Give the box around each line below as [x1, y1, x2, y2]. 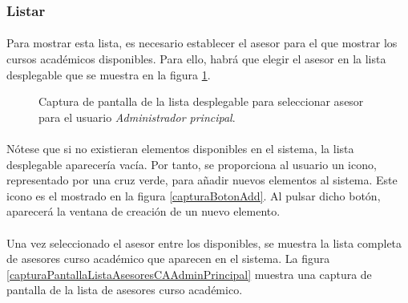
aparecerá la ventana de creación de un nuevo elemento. [6, 203, 281, 220]
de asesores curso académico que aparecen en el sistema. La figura [6, 250, 330, 267]
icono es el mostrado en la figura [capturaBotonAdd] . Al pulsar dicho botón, [6, 187, 381, 204]
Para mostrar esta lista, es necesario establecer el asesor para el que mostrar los [6, 34, 398, 51]
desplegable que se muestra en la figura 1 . [6, 66, 211, 83]
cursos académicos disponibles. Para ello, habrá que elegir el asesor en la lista [6, 50, 386, 67]
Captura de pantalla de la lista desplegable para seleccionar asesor [38, 93, 364, 110]
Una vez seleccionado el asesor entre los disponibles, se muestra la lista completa [6, 234, 402, 251]
